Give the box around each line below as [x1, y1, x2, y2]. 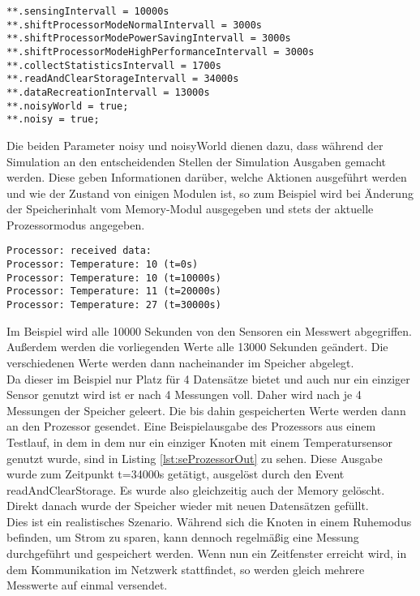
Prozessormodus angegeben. [6, 216, 145, 233]
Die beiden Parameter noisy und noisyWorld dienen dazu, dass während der [6, 136, 384, 153]
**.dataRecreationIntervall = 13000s [6, 86, 210, 98]
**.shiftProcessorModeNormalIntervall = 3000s [6, 19, 262, 31]
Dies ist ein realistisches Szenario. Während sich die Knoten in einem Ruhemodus [6, 512, 412, 530]
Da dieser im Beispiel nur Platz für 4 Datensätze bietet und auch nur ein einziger [6, 370, 410, 387]
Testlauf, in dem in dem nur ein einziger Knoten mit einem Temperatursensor [6, 433, 393, 450]
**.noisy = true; [6, 114, 100, 126]
